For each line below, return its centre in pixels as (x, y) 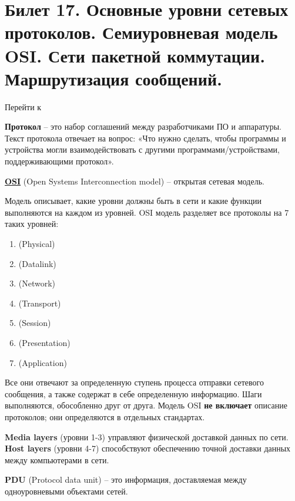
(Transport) (40, 303)
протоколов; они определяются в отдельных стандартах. (105, 416)
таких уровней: (32, 224)
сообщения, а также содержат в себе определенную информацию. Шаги (133, 393)
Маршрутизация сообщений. (113, 78)
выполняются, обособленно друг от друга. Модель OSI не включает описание (146, 405)
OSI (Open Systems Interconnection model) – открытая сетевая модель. (135, 181)
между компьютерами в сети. (57, 459)
